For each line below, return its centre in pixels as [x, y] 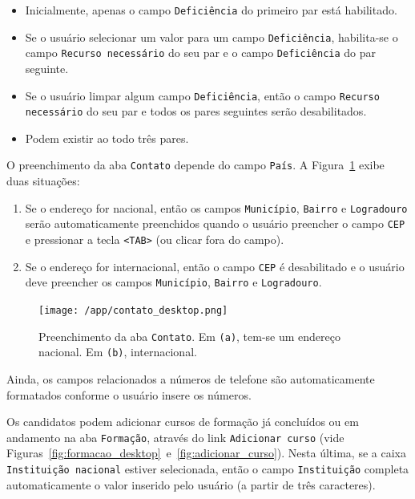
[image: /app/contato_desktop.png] [133, 310]
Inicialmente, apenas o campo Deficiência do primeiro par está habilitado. [211, 10]
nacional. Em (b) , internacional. [118, 352]
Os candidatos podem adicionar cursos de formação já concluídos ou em [183, 422]
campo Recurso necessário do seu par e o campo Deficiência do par [200, 53]
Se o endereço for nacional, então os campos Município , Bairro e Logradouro [216, 207]
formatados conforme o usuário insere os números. [129, 394]
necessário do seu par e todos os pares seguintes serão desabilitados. [196, 111]
